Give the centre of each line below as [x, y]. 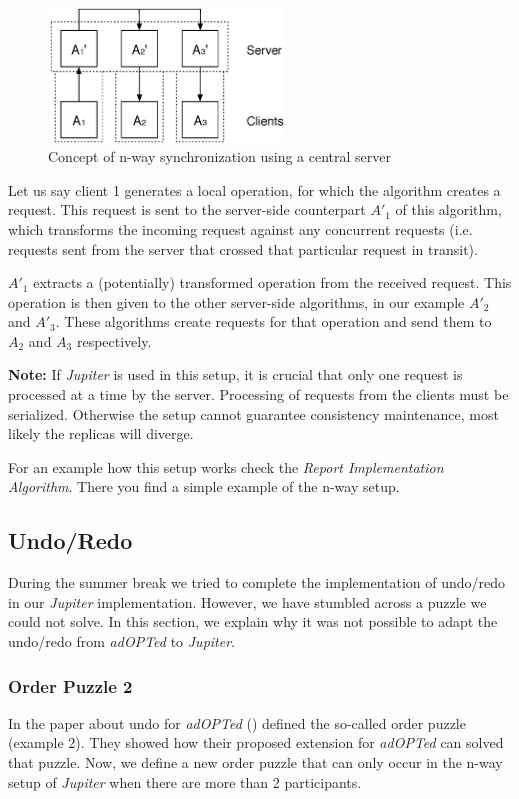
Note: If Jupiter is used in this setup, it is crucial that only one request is [235, 374]
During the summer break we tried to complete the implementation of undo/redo [257, 582]
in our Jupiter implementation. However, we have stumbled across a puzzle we [247, 601]
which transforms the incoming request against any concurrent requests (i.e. [240, 228]
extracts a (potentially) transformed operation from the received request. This [272, 282]
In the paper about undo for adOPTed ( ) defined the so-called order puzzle [237, 722]
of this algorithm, [448, 209]
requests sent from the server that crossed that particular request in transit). [243, 248]
